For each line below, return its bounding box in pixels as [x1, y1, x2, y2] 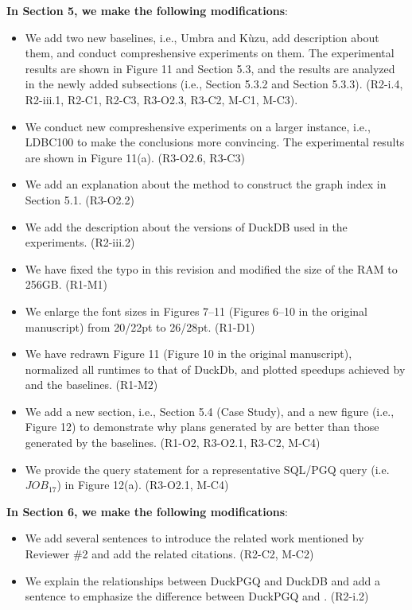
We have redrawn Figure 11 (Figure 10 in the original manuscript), [25, 345, 352, 362]
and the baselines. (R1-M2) [25, 376, 158, 393]
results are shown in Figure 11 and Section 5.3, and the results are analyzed [25, 60, 395, 76]
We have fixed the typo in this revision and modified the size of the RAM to [25, 260, 398, 277]
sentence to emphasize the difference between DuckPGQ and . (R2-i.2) [25, 588, 369, 604]
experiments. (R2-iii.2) [25, 234, 135, 251]
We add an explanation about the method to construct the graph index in [25, 176, 387, 192]
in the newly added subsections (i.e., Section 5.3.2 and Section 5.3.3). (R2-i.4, [25, 76, 403, 92]
